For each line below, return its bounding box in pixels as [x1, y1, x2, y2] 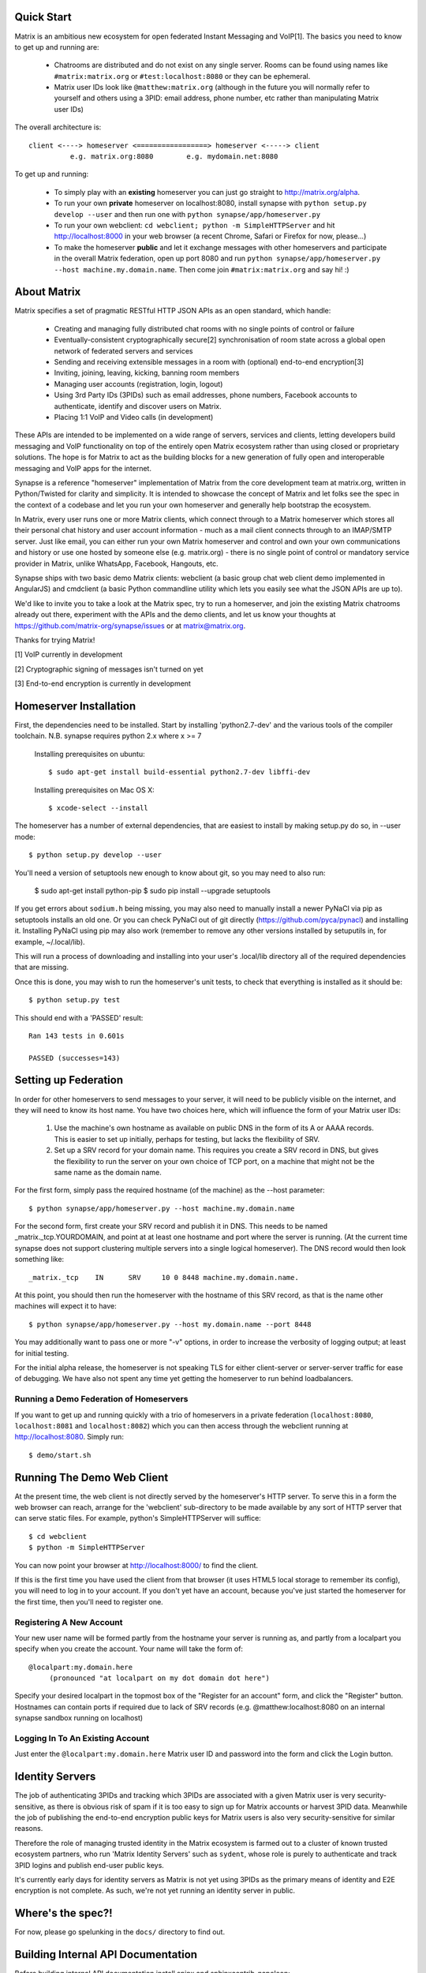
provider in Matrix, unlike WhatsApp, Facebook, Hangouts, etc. [14, 559, 219, 568]
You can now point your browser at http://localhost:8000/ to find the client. [14, 1560, 259, 1570]
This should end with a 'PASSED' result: [14, 1013, 144, 1022]
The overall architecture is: [14, 122, 102, 132]
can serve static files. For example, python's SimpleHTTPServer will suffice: [14, 1514, 262, 1523]
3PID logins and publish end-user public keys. [14, 1860, 165, 1870]
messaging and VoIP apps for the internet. [14, 463, 151, 473]
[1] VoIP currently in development [14, 650, 123, 659]
